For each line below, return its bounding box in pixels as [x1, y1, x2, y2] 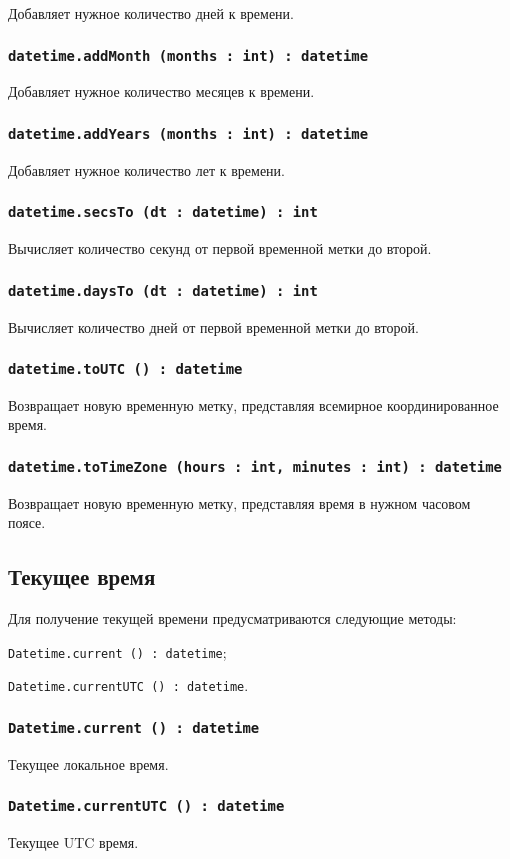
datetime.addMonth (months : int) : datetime [8, 47, 369, 64]
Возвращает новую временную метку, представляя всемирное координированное [8, 394, 499, 415]
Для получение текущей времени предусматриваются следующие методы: [8, 608, 457, 629]
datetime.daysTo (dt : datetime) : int [8, 282, 318, 299]
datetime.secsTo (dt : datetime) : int [8, 204, 318, 221]
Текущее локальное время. [8, 753, 169, 774]
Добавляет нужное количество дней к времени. [8, 3, 294, 23]
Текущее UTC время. [8, 832, 139, 853]
